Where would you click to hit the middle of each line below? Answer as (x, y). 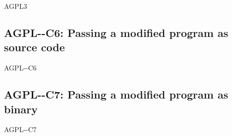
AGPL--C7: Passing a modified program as (116, 94)
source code (34, 47)
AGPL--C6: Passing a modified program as (116, 32)
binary (21, 109)
